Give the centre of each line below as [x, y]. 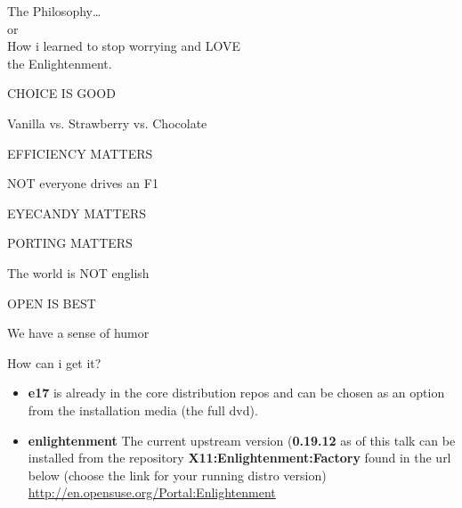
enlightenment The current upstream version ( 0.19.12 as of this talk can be [242, 440]
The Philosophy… [54, 11]
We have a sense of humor [78, 333]
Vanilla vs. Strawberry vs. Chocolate [107, 123]
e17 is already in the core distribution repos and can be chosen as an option [236, 393]
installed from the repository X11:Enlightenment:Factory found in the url [239, 458]
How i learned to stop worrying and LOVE [124, 46]
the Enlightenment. [60, 63]
